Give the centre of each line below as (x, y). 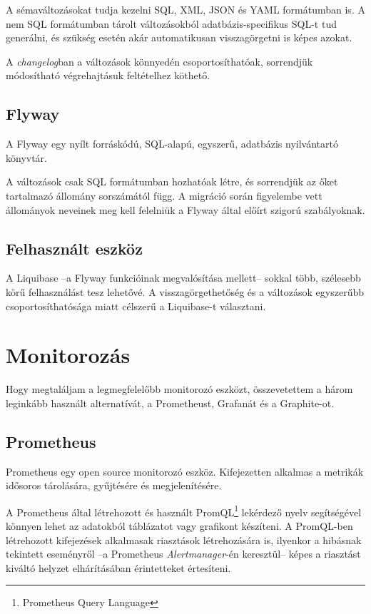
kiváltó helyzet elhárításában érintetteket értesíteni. (118, 567)
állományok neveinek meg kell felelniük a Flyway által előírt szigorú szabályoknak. (185, 209)
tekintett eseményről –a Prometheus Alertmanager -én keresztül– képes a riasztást (183, 554)
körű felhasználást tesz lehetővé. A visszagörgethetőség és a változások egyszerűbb (185, 291)
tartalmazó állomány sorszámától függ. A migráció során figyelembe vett (164, 195)
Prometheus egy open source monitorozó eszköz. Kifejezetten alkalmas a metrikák (185, 471)
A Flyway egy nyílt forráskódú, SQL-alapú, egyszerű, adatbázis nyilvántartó (172, 144)
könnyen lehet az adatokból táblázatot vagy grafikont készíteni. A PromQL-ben (179, 526)
